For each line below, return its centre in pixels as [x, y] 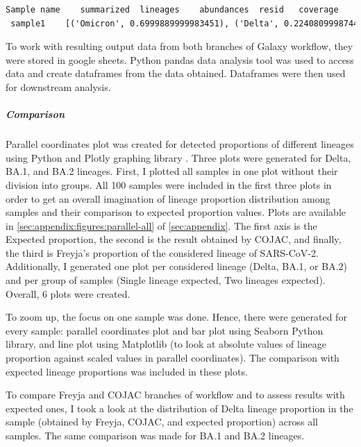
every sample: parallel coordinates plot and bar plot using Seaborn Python [165, 330]
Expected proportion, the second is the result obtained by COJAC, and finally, [174, 239]
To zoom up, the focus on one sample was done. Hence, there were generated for [176, 317]
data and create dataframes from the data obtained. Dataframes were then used [176, 73]
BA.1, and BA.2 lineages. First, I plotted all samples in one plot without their [172, 171]
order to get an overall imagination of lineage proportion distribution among [168, 198]
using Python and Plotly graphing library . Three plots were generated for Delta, [178, 157]
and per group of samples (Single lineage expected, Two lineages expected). [166, 280]
